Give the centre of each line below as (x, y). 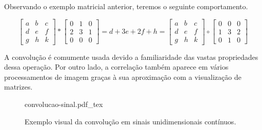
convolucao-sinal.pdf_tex (64, 104)
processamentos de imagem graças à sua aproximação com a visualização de (123, 77)
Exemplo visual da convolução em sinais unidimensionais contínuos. (130, 121)
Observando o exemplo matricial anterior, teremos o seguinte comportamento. (126, 6)
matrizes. (18, 87)
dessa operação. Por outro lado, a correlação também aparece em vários (116, 67)
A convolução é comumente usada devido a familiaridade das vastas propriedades (131, 57)
